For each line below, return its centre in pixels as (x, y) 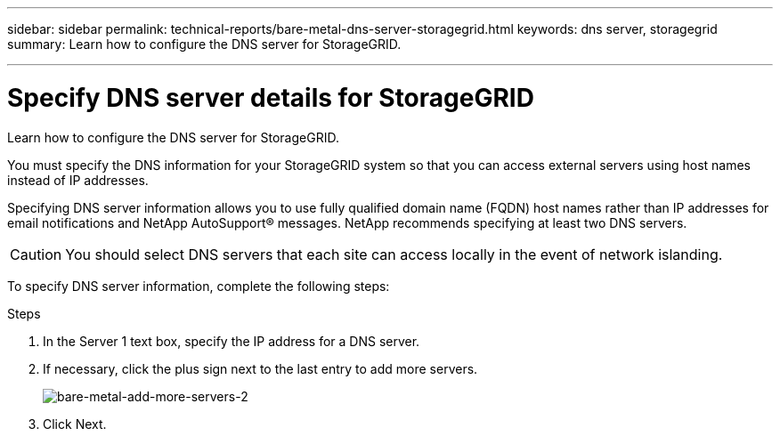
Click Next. (75, 424)
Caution (36, 254)
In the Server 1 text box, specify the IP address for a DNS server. (232, 341)
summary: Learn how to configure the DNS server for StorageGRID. (204, 44)
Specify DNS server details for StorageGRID (271, 97)
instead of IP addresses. (78, 180)
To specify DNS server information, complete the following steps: (199, 286)
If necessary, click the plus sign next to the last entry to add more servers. (260, 368)
